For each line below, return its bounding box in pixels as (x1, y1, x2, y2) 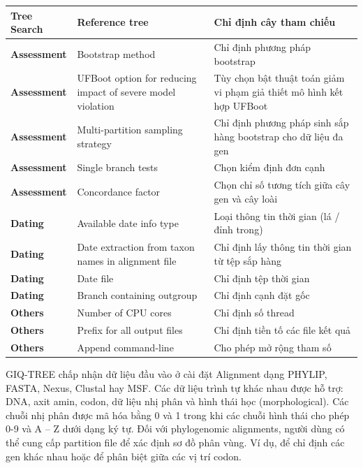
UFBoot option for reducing (77, 71, 197, 85)
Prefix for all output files (77, 323, 183, 337)
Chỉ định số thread (214, 305, 295, 320)
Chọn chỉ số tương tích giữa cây (214, 177, 350, 192)
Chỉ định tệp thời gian (214, 270, 310, 285)
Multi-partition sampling (77, 122, 183, 137)
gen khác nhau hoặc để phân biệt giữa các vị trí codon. (6, 448, 242, 463)
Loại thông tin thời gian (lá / (214, 208, 340, 223)
